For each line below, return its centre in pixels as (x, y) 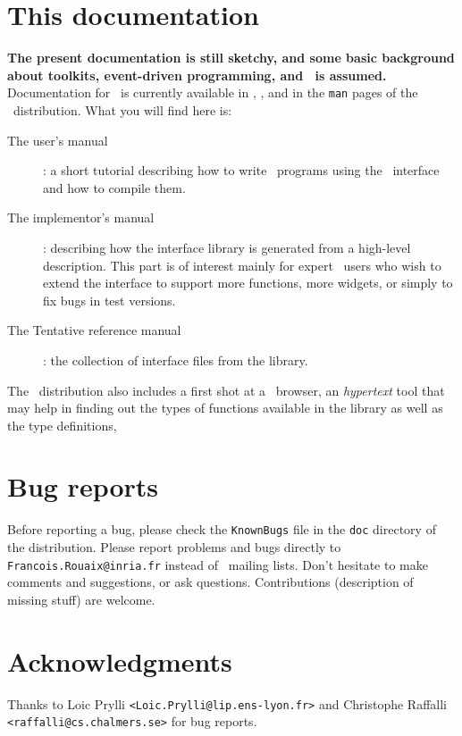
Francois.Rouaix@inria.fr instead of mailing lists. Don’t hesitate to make (218, 564)
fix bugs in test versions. (109, 300)
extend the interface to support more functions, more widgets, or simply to (248, 283)
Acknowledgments (120, 661)
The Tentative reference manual (94, 330)
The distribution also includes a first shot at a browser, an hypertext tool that (226, 390)
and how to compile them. (114, 187)
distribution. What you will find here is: (122, 109)
